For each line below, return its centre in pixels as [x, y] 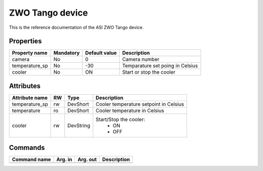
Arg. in [64, 160]
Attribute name [30, 98]
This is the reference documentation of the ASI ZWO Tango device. [76, 27]
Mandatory [67, 53]
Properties [25, 41]
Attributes [25, 86]
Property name [30, 53]
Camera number [141, 60]
